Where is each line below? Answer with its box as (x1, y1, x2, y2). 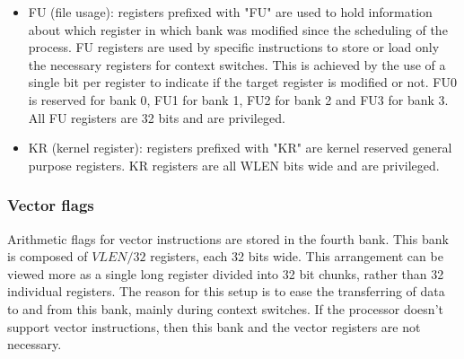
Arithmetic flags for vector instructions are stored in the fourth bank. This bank (7, 229, 449, 248)
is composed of (7, 247, 88, 266)
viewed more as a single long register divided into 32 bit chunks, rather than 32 (7, 264, 444, 283)
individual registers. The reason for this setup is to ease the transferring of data (7, 282, 445, 301)
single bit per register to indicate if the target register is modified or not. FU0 (28, 73, 457, 92)
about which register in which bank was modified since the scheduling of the (28, 20, 448, 39)
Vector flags (7, 194, 94, 216)
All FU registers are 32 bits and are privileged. (28, 108, 285, 127)
